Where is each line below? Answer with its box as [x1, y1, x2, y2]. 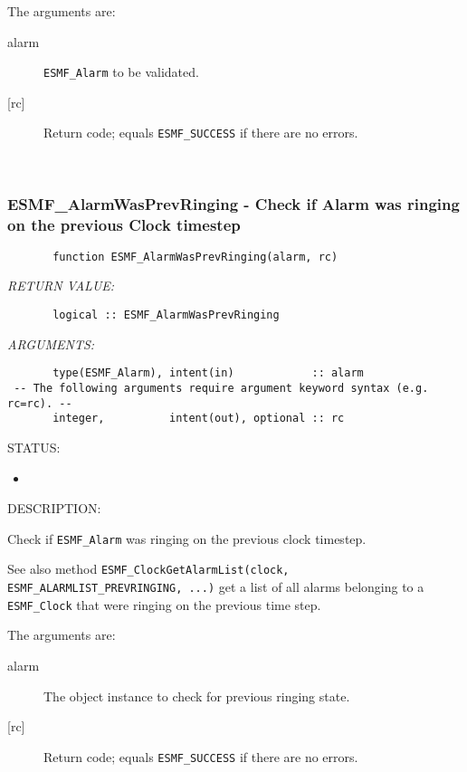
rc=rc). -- [7, 396, 72, 410]
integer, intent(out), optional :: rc [52, 412, 345, 425]
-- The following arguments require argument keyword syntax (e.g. [14, 381, 429, 395]
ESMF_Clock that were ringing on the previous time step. [7, 595, 321, 614]
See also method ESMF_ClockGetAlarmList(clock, [7, 559, 290, 578]
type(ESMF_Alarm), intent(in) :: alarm [52, 367, 364, 380]
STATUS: [7, 437, 61, 456]
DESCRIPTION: [7, 499, 101, 518]
